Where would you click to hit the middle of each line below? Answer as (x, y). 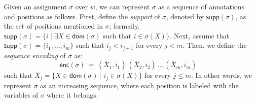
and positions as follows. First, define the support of (82, 16)
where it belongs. (72, 95)
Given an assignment (36, 6)
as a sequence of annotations (201, 6)
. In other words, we (221, 75)
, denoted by (185, 16)
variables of (21, 95)
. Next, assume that (199, 35)
